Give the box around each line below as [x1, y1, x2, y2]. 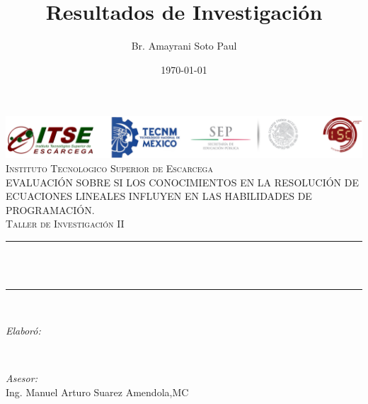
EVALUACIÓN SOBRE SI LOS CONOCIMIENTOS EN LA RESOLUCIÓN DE [6, 174, 359, 189]
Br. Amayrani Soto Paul [131, 38, 237, 53]
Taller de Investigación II [6, 216, 125, 231]
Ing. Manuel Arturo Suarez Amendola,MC [6, 384, 189, 399]
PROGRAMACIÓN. [6, 202, 95, 217]
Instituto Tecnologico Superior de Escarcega [6, 160, 213, 175]
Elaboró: [6, 322, 41, 337]
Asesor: [6, 370, 38, 385]
